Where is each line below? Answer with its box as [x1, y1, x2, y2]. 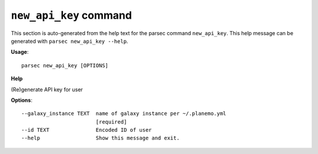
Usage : [11, 49, 29, 56]
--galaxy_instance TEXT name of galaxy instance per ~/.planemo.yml [21, 110, 227, 117]
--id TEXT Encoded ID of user [21, 126, 153, 134]
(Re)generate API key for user [11, 85, 83, 93]
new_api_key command [11, 9, 132, 22]
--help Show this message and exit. [21, 135, 180, 142]
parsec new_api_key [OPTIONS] [21, 62, 109, 69]
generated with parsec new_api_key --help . [11, 37, 128, 45]
